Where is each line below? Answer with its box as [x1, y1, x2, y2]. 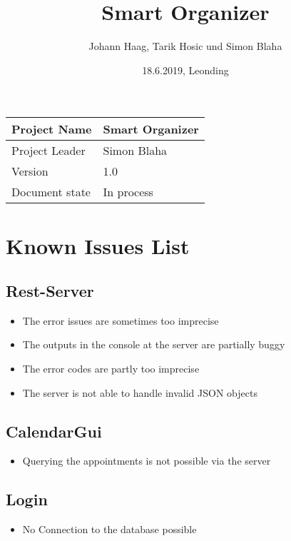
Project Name [11, 121, 92, 138]
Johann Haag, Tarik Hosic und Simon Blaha [88, 39, 282, 54]
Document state [11, 183, 91, 201]
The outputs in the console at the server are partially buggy [22, 337, 285, 352]
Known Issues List [6, 231, 190, 260]
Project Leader [11, 142, 86, 159]
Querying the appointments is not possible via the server [22, 453, 271, 468]
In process [103, 183, 153, 201]
